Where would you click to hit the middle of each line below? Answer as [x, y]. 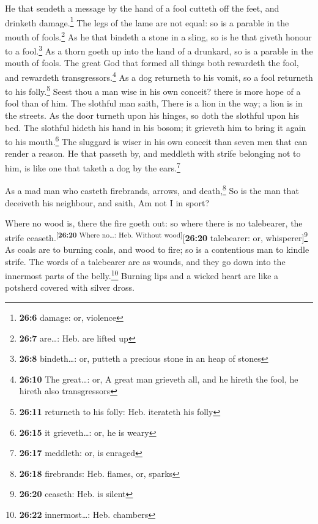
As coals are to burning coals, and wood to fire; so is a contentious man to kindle [157, 249]
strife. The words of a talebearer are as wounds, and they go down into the [145, 261]
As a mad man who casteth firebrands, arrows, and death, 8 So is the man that [152, 189]
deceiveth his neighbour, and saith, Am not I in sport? [107, 202]
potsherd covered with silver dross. [70, 287]
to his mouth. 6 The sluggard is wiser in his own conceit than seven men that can [156, 140]
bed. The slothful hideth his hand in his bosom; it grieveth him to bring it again [156, 127]
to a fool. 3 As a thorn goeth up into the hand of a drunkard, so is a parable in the [159, 50]
